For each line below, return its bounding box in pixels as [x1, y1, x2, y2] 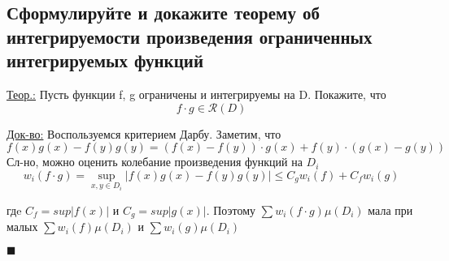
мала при [368, 201, 413, 218]
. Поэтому [206, 201, 256, 218]
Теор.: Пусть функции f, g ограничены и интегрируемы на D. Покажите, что [7, 85, 386, 102]
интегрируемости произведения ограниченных [7, 24, 373, 49]
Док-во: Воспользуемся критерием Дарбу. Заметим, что [7, 125, 281, 142]
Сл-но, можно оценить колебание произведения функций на [7, 153, 303, 170]
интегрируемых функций [7, 48, 203, 73]
